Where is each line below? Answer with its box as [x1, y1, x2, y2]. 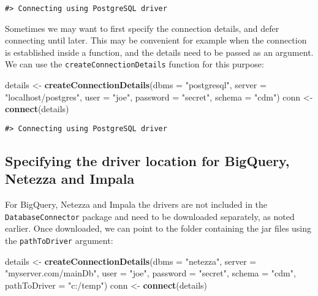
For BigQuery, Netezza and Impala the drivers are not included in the [5, 198, 268, 211]
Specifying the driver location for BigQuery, [5, 151, 290, 170]
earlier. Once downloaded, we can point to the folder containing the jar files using [5, 222, 312, 235]
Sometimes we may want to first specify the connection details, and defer [5, 21, 279, 34]
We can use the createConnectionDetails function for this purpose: [5, 58, 264, 70]
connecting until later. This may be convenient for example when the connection [5, 34, 307, 47]
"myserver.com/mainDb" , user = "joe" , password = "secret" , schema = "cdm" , [5, 267, 296, 279]
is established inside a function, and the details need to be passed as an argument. [5, 45, 314, 58]
